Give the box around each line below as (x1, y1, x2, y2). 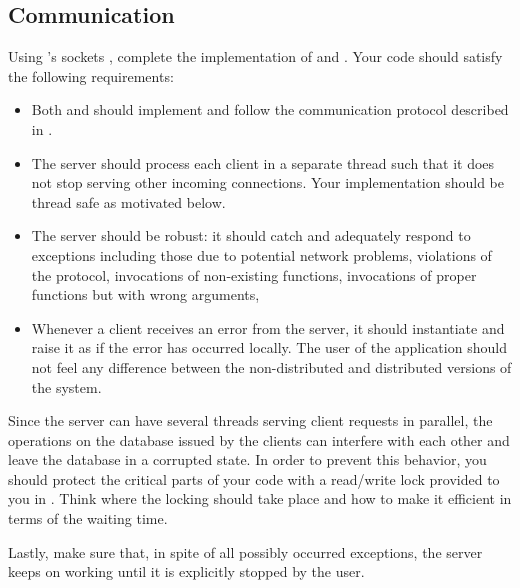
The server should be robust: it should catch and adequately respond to (31, 225, 471, 246)
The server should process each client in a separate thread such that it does (31, 152, 495, 173)
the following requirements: (8, 65, 174, 86)
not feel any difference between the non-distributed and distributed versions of (31, 356, 512, 377)
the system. (31, 376, 102, 397)
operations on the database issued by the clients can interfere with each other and (8, 429, 510, 450)
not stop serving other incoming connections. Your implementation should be (31, 172, 504, 193)
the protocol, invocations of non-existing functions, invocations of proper (31, 264, 477, 285)
